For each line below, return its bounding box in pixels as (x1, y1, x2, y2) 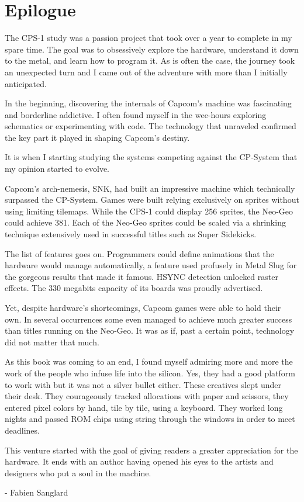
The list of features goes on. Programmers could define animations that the (5, 247, 274, 259)
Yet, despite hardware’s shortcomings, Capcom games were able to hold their (5, 302, 281, 313)
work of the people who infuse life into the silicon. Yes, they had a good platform (5, 366, 295, 379)
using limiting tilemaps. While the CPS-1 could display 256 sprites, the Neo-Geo (5, 205, 293, 217)
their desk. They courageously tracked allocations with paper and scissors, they (5, 390, 289, 402)
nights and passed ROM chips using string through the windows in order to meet (5, 413, 295, 425)
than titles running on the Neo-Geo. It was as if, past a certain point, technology (5, 324, 295, 337)
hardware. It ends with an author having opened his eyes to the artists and (5, 455, 274, 468)
